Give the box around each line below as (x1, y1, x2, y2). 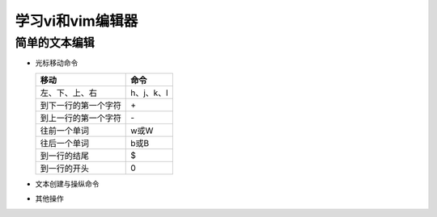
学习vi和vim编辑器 (15, 12, 138, 30)
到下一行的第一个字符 (40, 99, 121, 111)
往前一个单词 (40, 125, 89, 136)
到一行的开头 (40, 162, 89, 173)
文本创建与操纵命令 (35, 178, 100, 189)
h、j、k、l (130, 87, 169, 98)
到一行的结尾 (40, 150, 89, 161)
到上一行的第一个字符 (40, 112, 121, 123)
